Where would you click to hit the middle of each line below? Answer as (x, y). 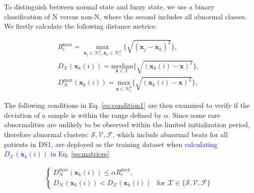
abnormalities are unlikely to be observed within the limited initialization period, (127, 124)
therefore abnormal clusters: (47, 134)
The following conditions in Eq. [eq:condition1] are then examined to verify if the (127, 105)
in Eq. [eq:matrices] (80, 154)
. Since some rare (194, 115)
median (122, 66)
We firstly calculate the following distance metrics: (80, 26)
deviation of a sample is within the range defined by (83, 115)
